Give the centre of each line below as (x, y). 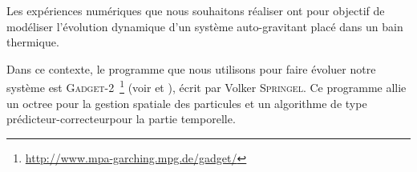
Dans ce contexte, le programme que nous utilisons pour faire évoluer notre (191, 68)
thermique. (33, 42)
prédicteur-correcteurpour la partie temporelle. (121, 119)
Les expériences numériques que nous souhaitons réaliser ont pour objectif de (196, 10)
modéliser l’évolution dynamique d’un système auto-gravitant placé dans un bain (205, 26)
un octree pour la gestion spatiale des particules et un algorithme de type (187, 103)
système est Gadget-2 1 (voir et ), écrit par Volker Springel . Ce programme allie (206, 86)
